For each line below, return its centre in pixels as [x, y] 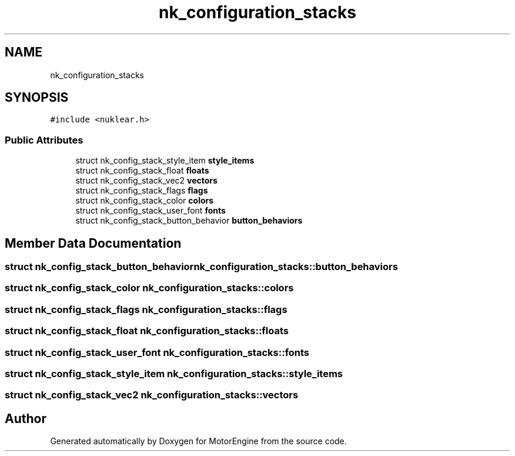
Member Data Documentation [93, 243]
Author [26, 418]
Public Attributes [44, 140]
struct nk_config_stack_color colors [145, 201]
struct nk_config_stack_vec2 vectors [146, 181]
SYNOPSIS [37, 98]
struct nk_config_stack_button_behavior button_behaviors [189, 221]
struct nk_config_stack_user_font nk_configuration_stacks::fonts [157, 352]
